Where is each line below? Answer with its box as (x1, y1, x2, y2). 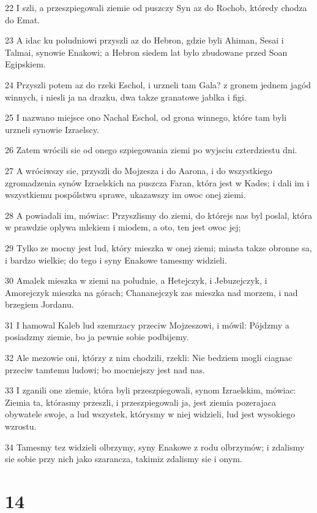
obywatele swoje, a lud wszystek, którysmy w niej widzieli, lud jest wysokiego (5, 408, 296, 420)
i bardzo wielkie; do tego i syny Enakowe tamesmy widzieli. (5, 253, 227, 266)
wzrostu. (5, 420, 37, 433)
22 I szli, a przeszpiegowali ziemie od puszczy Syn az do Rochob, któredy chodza (5, 1, 307, 13)
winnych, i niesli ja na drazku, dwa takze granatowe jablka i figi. (5, 90, 247, 103)
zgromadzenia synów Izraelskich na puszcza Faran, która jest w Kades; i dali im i (5, 176, 310, 189)
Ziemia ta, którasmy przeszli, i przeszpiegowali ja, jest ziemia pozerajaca (5, 395, 276, 408)
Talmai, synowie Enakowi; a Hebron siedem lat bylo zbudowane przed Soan (5, 45, 288, 58)
